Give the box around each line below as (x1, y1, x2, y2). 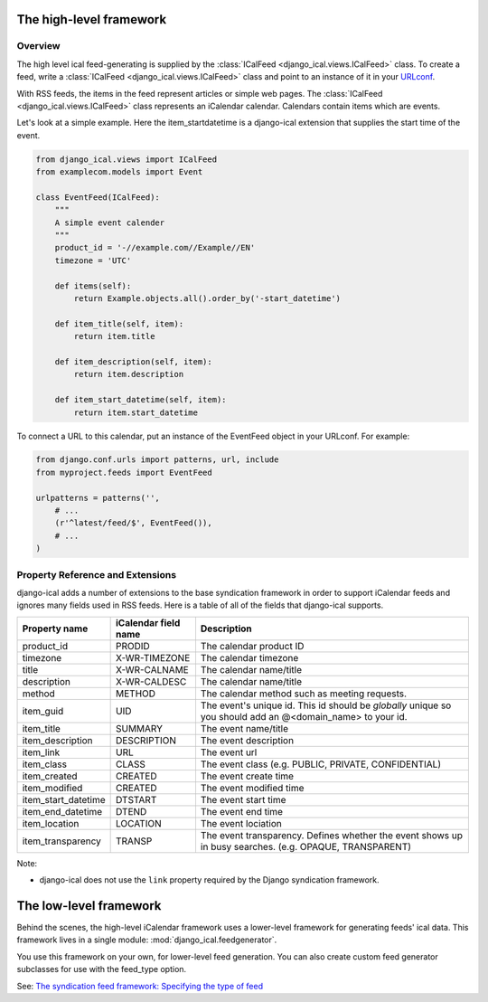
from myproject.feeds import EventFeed (35, 467, 212, 477)
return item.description (73, 369, 184, 380)
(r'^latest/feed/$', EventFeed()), (54, 518, 212, 528)
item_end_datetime (22, 805, 103, 818)
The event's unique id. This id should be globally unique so (200, 699, 452, 712)
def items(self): (54, 280, 132, 291)
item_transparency (22, 835, 101, 847)
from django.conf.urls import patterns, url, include (35, 455, 279, 465)
